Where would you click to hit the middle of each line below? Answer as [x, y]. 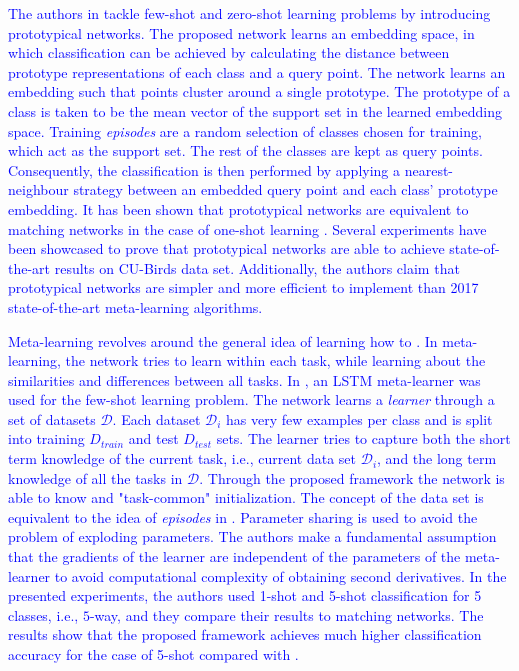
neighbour [38, 189]
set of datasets [52, 418]
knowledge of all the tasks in [95, 477]
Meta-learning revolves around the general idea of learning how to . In [223, 340]
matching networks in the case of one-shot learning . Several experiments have [247, 228]
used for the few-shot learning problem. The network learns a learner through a [251, 399]
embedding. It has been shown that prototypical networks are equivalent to [238, 208]
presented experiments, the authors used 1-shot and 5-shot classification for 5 [245, 595]
